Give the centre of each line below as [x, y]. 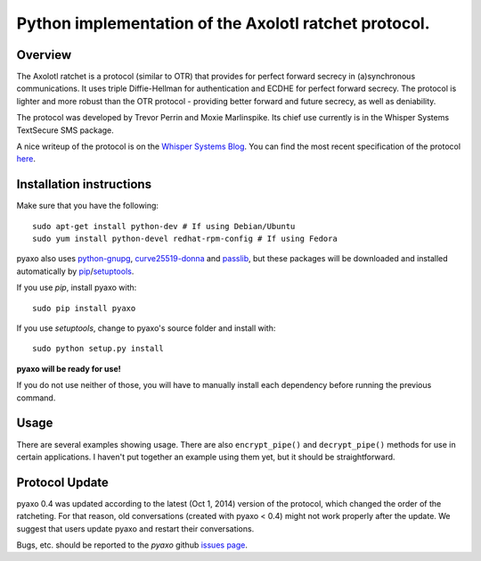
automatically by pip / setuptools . [75, 271]
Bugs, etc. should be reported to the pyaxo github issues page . [132, 545]
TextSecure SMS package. [65, 130]
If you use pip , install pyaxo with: [77, 288]
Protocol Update [62, 482]
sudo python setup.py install [98, 349]
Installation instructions [84, 184]
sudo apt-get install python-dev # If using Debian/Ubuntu [164, 226]
